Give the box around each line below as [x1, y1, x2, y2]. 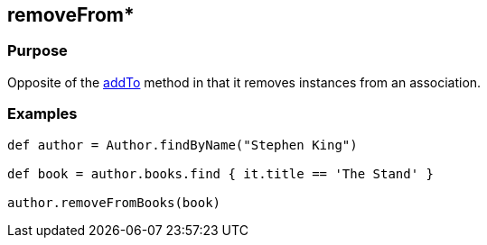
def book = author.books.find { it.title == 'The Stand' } [7, 166, 435, 181]
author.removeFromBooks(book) [7, 195, 221, 210]
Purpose [7, 41, 68, 60]
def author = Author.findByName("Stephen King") [7, 137, 358, 152]
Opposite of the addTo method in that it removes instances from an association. [7, 74, 482, 90]
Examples [7, 104, 78, 123]
